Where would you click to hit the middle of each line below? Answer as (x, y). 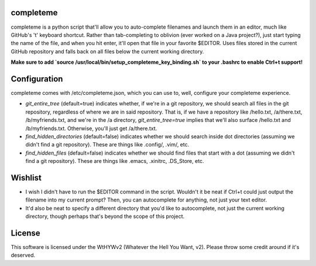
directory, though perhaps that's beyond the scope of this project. (105, 216)
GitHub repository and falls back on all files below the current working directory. (107, 51)
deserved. (23, 255)
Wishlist (26, 178)
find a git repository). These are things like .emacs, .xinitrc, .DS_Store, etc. (115, 161)
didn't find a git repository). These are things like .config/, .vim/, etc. (107, 145)
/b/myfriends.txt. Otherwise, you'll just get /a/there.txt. (91, 128)
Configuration (37, 79)
